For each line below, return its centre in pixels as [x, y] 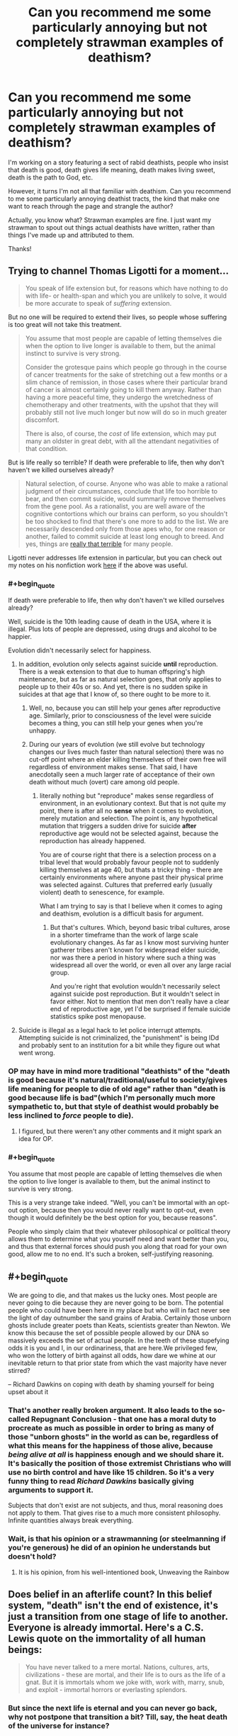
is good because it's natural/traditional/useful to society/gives [118, 1080]
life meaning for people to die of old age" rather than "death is [117, 1089]
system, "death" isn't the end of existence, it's [113, 1606]
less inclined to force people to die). [71, 1115]
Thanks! [20, 248]
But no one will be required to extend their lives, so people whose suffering [118, 317]
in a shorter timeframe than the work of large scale [124, 935]
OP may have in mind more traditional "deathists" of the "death [119, 1072]
